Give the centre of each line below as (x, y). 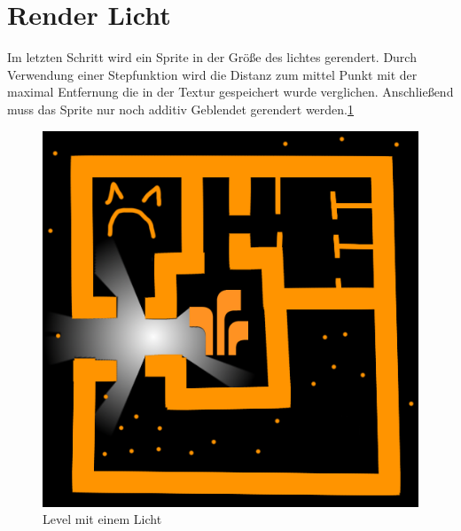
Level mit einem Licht (102, 519)
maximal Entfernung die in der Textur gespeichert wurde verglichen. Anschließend (230, 92)
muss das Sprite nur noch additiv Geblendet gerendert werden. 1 (180, 109)
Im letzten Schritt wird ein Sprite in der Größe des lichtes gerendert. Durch (212, 57)
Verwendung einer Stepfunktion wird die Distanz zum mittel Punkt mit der (212, 74)
